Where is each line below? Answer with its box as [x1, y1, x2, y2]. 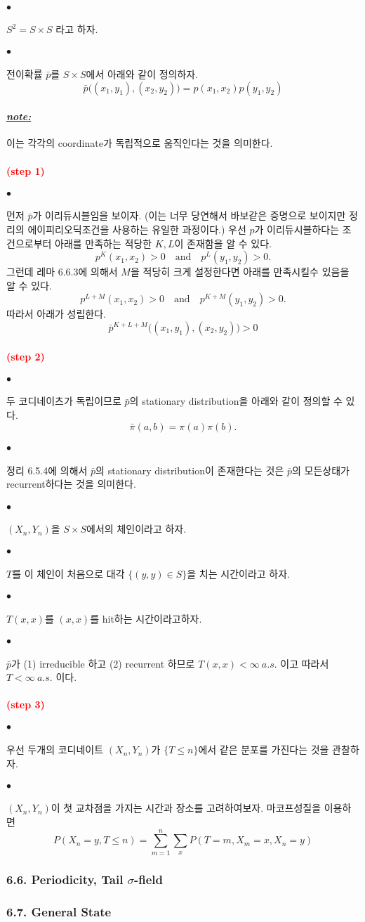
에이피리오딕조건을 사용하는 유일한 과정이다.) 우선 [27, 221, 246, 236]
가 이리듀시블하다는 [254, 221, 340, 236]
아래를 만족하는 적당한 [55, 235, 152, 250]
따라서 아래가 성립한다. [6, 306, 107, 321]
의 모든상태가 [292, 462, 350, 477]
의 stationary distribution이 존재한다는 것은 [95, 462, 284, 477]
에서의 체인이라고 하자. [86, 521, 187, 536]
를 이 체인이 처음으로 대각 [12, 566, 125, 580]
